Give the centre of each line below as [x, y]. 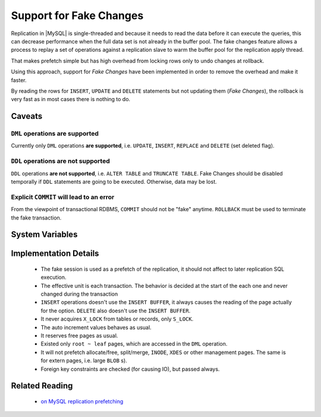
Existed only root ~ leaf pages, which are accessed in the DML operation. [134, 344]
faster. [19, 80]
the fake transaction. [36, 218]
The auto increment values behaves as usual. [96, 327]
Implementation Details [55, 254]
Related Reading [42, 386]
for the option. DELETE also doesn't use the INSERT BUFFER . [116, 311]
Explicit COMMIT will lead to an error [63, 197]
